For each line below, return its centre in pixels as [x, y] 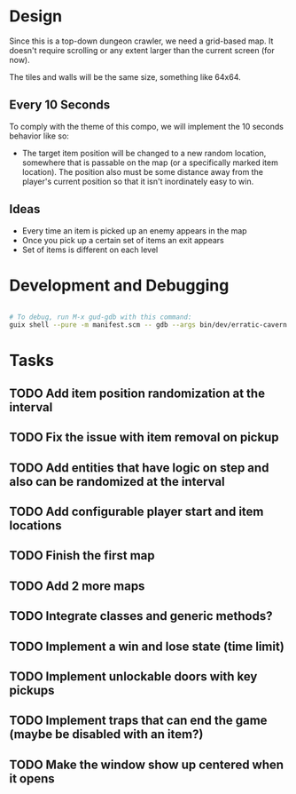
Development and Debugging [119, 285]
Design [36, 16]
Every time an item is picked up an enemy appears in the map [134, 230]
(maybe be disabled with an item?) [106, 734]
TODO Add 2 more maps [77, 586]
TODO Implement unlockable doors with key [133, 676]
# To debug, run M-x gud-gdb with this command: [101, 317]
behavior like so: [39, 136]
